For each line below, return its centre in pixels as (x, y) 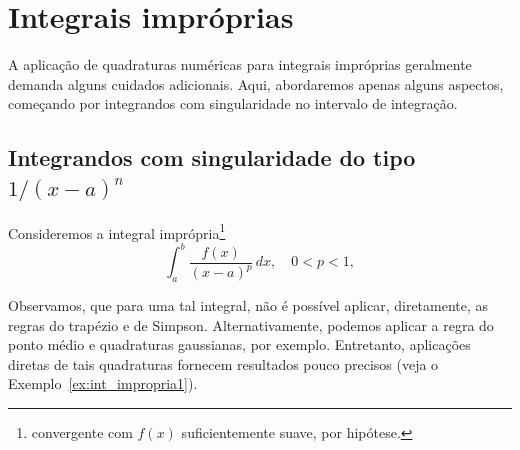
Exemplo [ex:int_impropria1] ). (103, 383)
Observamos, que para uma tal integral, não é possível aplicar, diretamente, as (248, 305)
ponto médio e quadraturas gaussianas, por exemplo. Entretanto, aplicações (239, 344)
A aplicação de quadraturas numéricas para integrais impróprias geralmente (240, 64)
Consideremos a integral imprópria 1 (117, 231)
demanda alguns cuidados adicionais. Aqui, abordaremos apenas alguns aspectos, (256, 83)
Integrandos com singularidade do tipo (212, 157)
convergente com (82, 432)
